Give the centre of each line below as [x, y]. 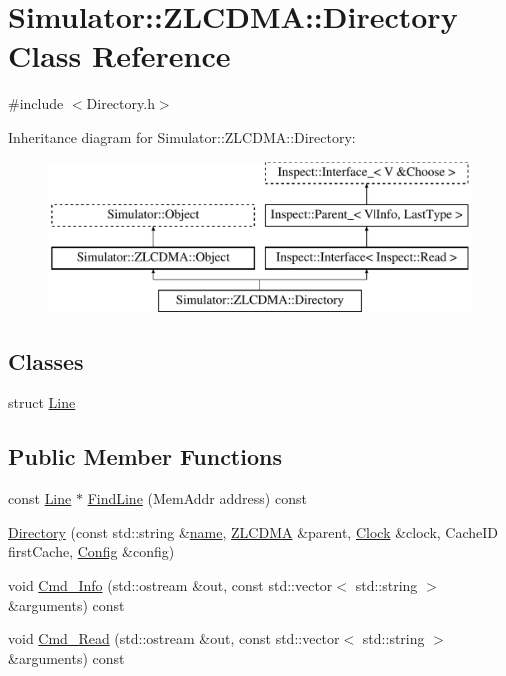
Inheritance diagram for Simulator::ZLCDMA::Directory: [182, 136]
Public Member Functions [145, 456]
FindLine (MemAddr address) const [197, 498]
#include [36, 103]
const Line [40, 498]
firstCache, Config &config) [91, 551]
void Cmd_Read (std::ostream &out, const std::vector [174, 638]
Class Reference [119, 55]
